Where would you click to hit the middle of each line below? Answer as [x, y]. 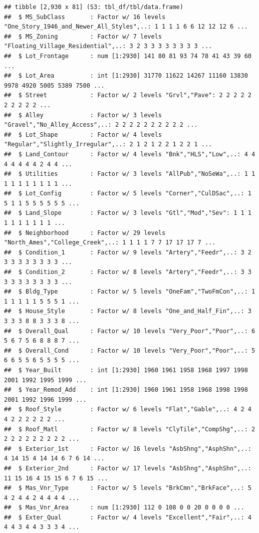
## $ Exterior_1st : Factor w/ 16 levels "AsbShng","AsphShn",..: [128, 449]
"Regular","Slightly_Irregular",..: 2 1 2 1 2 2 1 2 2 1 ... [108, 145]
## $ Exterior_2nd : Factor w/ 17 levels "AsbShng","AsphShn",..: [128, 468]
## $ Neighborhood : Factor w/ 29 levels [85, 233]
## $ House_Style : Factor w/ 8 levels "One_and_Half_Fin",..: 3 [128, 311]
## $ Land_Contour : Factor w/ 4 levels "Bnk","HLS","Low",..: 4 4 [130, 154]
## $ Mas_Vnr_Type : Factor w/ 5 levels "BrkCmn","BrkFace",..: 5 [128, 488]
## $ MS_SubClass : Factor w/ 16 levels [85, 17]
